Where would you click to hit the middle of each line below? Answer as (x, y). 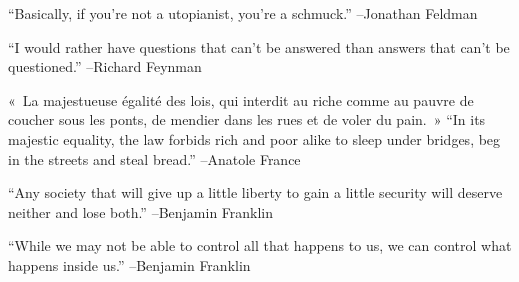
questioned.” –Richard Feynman (105, 66)
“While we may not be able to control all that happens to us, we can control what (260, 245)
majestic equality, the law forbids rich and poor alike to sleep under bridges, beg (254, 138)
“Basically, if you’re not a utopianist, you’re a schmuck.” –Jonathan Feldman (243, 13)
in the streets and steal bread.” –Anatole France (154, 158)
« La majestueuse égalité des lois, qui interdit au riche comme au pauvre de (241, 99)
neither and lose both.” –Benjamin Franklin (141, 211)
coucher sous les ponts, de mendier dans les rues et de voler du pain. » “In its (247, 119)
